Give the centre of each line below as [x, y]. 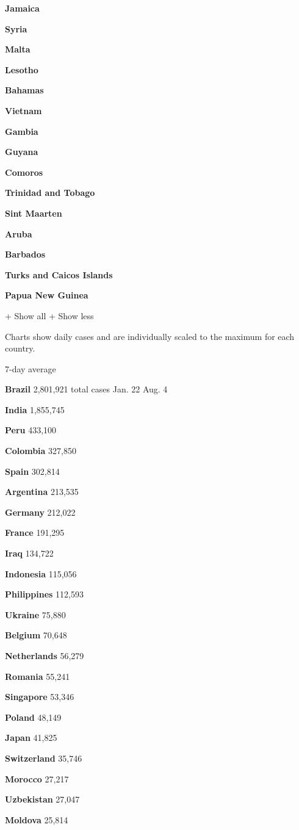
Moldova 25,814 [37, 819]
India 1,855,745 [35, 409]
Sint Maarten [34, 213]
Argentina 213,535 [42, 492]
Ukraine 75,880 [35, 614]
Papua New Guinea [47, 295]
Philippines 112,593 [44, 594]
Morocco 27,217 [37, 778]
